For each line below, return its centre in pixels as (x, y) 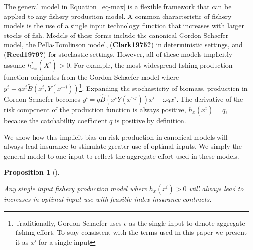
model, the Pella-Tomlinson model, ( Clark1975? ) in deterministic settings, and (123, 45)
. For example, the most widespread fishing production (151, 64)
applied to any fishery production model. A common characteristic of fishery (118, 16)
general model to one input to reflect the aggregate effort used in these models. (122, 155)
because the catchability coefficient (56, 120)
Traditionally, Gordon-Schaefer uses (68, 223)
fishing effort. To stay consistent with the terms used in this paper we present (131, 232)
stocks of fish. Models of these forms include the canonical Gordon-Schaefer (116, 35)
